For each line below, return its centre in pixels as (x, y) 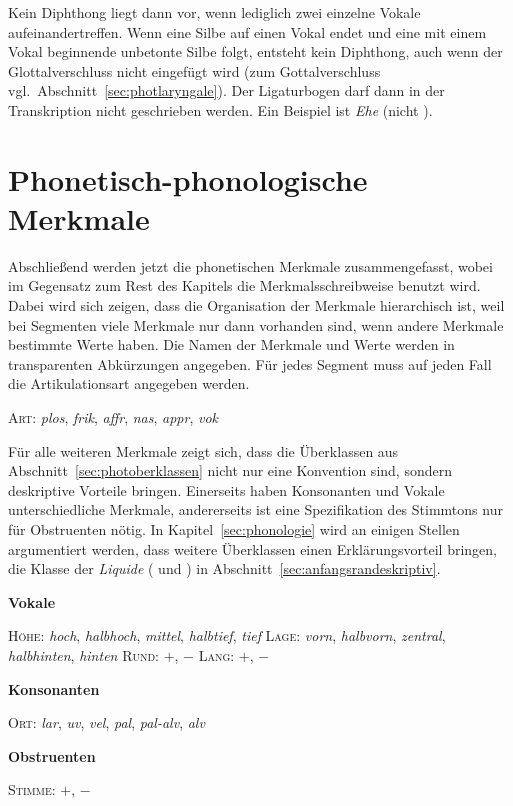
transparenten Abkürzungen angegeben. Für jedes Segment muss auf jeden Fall (250, 363)
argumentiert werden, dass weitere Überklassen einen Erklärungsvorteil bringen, (253, 548)
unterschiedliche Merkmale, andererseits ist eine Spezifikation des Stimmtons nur (255, 509)
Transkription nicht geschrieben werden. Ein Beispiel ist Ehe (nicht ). (220, 109)
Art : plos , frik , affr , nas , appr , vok (113, 417)
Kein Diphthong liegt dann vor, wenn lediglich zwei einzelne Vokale (214, 12)
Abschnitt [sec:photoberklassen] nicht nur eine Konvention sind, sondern (230, 470)
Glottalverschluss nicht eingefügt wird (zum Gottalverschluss (194, 70)
